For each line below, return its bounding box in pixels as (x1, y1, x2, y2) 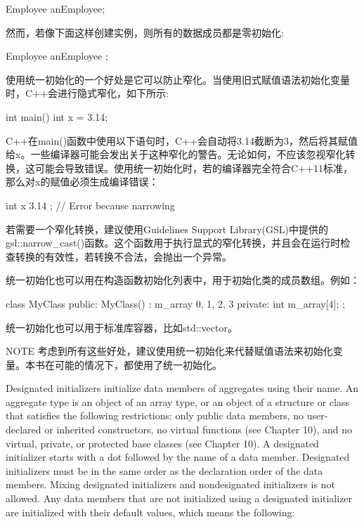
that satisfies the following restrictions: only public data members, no (6, 408, 304, 423)
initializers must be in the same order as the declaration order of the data (6, 463, 323, 478)
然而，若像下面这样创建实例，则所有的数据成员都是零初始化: (6, 25, 284, 39)
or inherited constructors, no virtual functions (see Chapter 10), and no (44, 422, 352, 437)
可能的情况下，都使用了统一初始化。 (54, 357, 222, 372)
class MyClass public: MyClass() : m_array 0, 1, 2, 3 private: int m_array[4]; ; (6, 296, 345, 310)
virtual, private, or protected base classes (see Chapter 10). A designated (6, 435, 319, 450)
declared (6, 422, 41, 437)
